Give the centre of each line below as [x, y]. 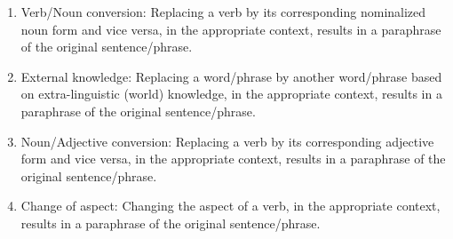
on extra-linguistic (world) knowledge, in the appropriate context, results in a [231, 94]
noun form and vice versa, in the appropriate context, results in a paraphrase [231, 29]
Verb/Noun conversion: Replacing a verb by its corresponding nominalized [223, 12]
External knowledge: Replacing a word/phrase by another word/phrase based [231, 76]
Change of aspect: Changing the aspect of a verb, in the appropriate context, [230, 206]
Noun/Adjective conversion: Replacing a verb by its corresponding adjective [227, 141]
